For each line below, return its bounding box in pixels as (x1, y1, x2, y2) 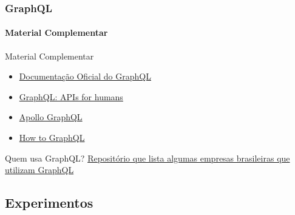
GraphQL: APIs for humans (19, 90, 123, 103)
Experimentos (5, 193, 93, 212)
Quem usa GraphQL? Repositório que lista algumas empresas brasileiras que (5, 151, 290, 164)
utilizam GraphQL (5, 163, 74, 176)
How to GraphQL (19, 131, 85, 144)
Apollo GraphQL (19, 111, 83, 123)
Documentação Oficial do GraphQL (19, 70, 151, 83)
